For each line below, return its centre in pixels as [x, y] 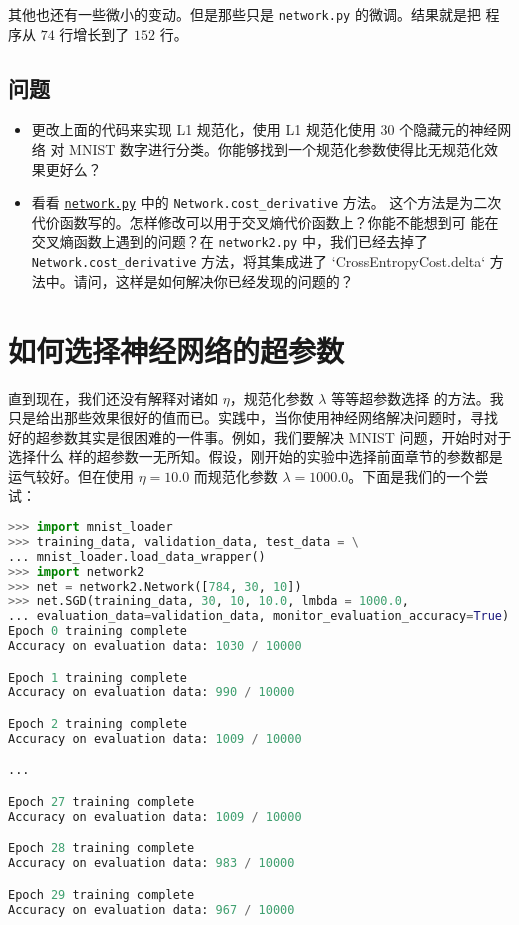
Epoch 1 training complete [97, 677]
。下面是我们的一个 [411, 475]
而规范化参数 [235, 475]
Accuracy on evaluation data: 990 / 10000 [151, 692]
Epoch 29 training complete [101, 894]
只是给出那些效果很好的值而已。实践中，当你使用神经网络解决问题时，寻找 [253, 417]
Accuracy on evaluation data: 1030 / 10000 [155, 646]
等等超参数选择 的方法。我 [417, 397]
